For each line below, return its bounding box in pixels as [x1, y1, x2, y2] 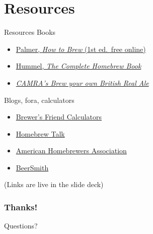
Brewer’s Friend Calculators [16, 111, 102, 122]
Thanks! [4, 200, 38, 213]
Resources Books [4, 27, 56, 37]
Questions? [4, 220, 38, 231]
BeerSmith [16, 162, 49, 172]
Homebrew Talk [16, 128, 65, 139]
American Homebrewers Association [16, 145, 127, 156]
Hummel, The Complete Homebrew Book [16, 61, 141, 71]
